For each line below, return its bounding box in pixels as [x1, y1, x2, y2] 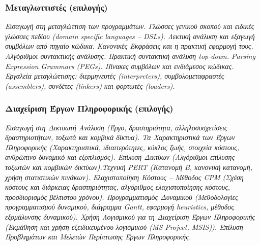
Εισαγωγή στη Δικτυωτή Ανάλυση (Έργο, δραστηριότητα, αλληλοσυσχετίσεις [5, 122, 227, 132]
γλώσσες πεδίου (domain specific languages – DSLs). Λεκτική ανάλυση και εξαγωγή [5, 30, 255, 41]
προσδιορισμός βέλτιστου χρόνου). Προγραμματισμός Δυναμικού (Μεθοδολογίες [5, 191, 238, 202]
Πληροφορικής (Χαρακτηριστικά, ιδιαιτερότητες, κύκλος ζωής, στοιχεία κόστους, [5, 142, 240, 152]
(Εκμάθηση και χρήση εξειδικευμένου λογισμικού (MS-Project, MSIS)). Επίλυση [5, 221, 243, 232]
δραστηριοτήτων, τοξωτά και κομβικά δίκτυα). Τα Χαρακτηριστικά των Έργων [5, 132, 235, 143]
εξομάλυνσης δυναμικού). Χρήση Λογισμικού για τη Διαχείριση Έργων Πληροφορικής [5, 211, 255, 222]
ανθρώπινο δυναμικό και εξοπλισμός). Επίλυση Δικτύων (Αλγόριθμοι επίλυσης [5, 152, 235, 162]
